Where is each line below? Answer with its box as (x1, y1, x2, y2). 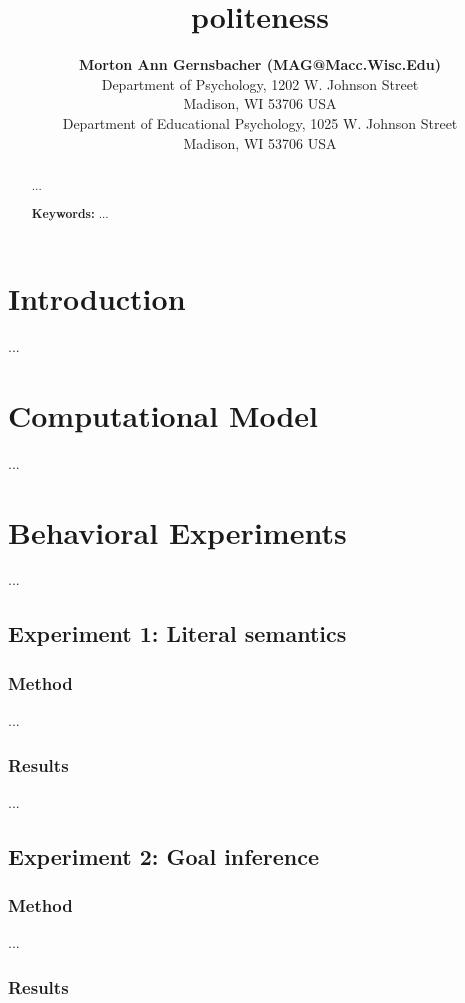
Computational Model (8, 394, 319, 435)
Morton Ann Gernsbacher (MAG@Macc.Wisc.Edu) (79, 54, 441, 75)
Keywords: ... (31, 205, 109, 223)
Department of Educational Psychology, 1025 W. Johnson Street (62, 112, 458, 133)
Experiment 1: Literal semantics (8, 618, 347, 649)
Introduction (8, 278, 186, 319)
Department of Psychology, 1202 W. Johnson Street (101, 73, 419, 94)
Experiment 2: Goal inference (8, 840, 319, 871)
